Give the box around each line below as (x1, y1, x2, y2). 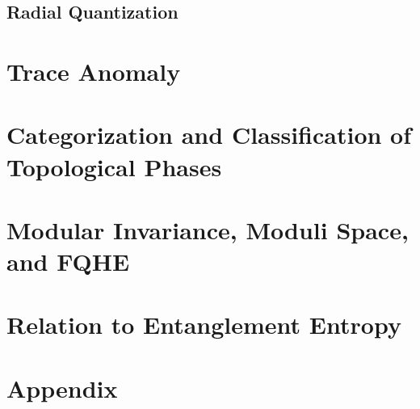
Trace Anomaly (6, 54, 181, 87)
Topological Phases (6, 150, 222, 183)
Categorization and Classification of (6, 118, 412, 151)
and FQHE (6, 245, 130, 278)
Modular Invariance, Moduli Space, (6, 213, 409, 246)
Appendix (6, 371, 118, 404)
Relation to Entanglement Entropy (6, 308, 401, 341)
